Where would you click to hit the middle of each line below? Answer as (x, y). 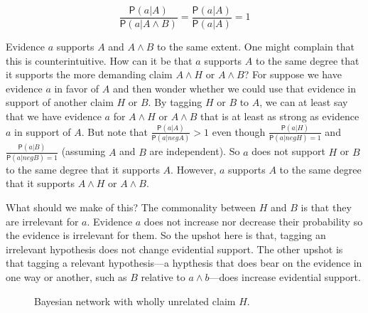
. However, (194, 169)
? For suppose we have (293, 74)
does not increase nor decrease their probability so (253, 221)
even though (239, 131)
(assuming (83, 151)
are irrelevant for (42, 221)
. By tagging (175, 102)
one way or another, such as (66, 277)
